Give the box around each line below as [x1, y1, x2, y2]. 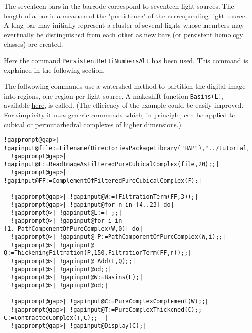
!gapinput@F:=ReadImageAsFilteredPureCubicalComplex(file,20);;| [4, 161, 219, 168]
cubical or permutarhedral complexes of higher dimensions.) [4, 119, 182, 129]
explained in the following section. [4, 65, 105, 75]
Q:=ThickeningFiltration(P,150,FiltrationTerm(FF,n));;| [4, 250, 191, 257]
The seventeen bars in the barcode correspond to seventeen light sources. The [4, 1, 234, 11]
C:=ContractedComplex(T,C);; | [4, 314, 108, 321]
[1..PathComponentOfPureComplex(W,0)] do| [4, 225, 143, 233]
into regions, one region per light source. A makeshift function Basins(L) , [4, 90, 223, 100]
